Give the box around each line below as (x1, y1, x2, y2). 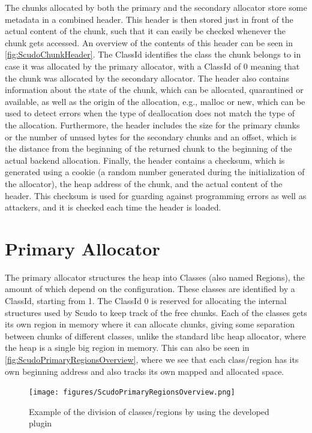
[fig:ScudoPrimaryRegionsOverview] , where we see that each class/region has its (5, 353, 299, 365)
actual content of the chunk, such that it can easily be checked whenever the (5, 25, 286, 37)
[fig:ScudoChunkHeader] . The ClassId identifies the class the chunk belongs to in (5, 48, 301, 61)
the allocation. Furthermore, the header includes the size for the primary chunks (5, 118, 300, 131)
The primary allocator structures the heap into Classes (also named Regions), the (5, 270, 305, 283)
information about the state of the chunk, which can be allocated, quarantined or (5, 83, 304, 96)
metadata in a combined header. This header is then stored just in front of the (5, 13, 293, 25)
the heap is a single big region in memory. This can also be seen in (5, 341, 250, 354)
